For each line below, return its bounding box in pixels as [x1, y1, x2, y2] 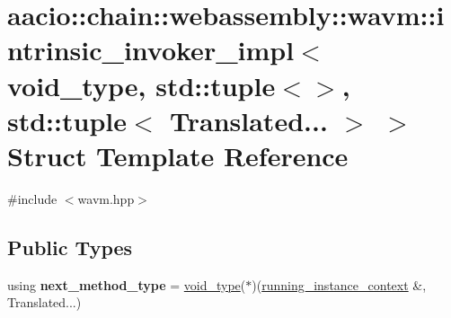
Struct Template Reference [7, 137, 349, 173]
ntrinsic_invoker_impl [7, 31, 295, 68]
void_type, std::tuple [7, 66, 276, 103]
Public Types [7, 233, 133, 261]
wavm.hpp [77, 189, 135, 208]
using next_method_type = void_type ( [7, 275, 246, 294]
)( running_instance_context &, [252, 275, 427, 294]
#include [7, 189, 57, 208]
